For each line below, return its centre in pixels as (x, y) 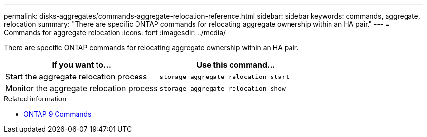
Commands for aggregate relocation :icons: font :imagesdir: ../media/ (115, 32)
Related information (35, 99)
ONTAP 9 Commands (58, 114)
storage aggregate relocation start (224, 77)
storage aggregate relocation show (223, 88)
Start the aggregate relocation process (76, 77)
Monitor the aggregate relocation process (82, 88)
